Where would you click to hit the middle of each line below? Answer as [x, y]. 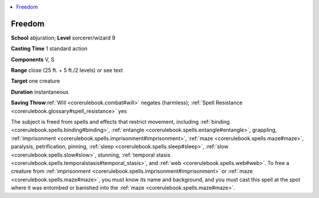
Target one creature [35, 81]
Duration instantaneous [40, 92]
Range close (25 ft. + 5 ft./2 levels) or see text [67, 70]
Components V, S [32, 60]
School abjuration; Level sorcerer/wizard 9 [63, 38]
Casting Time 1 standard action [49, 49]
